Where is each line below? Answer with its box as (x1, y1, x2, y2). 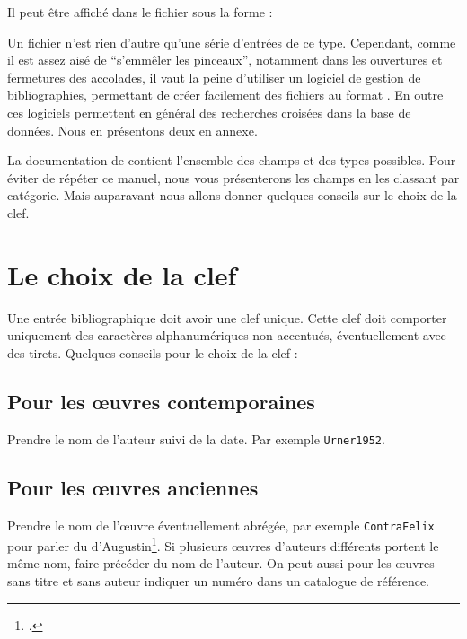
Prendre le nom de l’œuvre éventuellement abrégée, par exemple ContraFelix (7, 515, 435, 534)
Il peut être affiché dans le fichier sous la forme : (7, 3, 273, 21)
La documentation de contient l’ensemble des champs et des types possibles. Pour (7, 151, 456, 170)
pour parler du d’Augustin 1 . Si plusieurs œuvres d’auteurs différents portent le (7, 534, 439, 555)
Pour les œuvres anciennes (7, 473, 259, 501)
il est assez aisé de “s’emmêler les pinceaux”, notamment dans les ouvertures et (7, 50, 443, 69)
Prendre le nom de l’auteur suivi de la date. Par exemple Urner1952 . (7, 429, 385, 448)
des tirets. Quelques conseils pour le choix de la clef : (7, 343, 298, 362)
